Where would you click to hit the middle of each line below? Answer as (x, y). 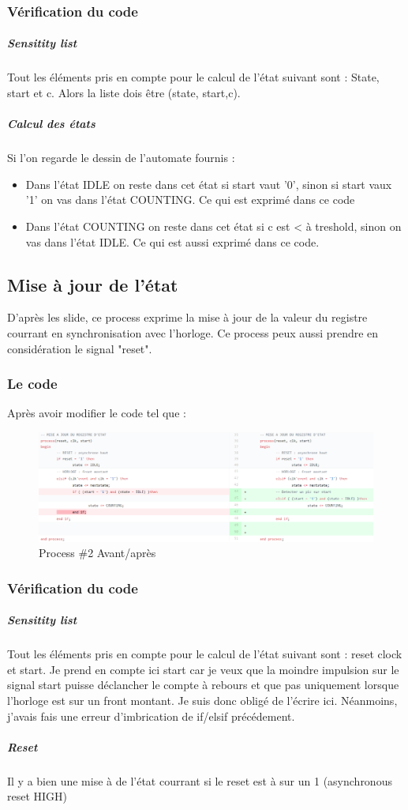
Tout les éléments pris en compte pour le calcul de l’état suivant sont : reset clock (205, 654)
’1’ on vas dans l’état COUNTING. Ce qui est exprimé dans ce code (190, 200)
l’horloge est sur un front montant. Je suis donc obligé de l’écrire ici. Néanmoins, (202, 700)
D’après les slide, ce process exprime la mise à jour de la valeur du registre (187, 317)
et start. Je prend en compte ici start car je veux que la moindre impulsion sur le (203, 669)
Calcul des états (51, 124)
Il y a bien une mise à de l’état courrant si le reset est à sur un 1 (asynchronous (200, 780)
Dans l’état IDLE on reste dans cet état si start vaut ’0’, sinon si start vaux (209, 184)
